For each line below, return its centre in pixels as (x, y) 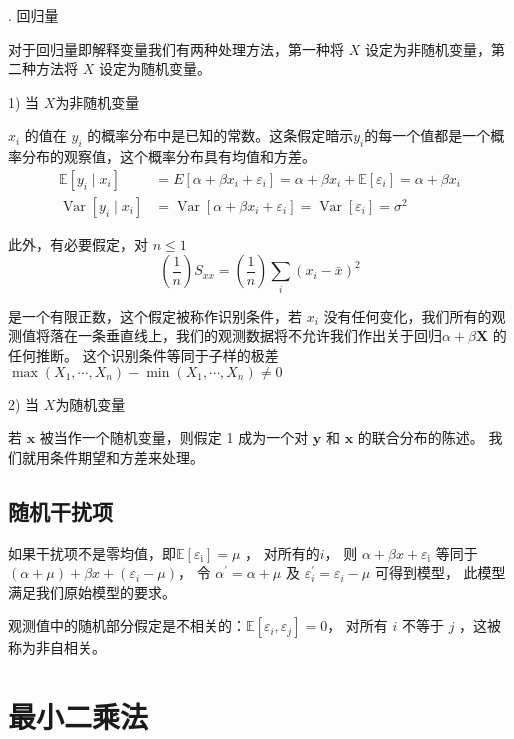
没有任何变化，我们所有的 (407, 315)
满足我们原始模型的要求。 (92, 591)
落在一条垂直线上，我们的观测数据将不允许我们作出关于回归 (245, 335)
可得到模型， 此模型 (440, 572)
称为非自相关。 (57, 647)
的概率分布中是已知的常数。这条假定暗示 (220, 135)
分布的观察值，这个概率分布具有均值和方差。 (168, 156)
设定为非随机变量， (427, 48)
